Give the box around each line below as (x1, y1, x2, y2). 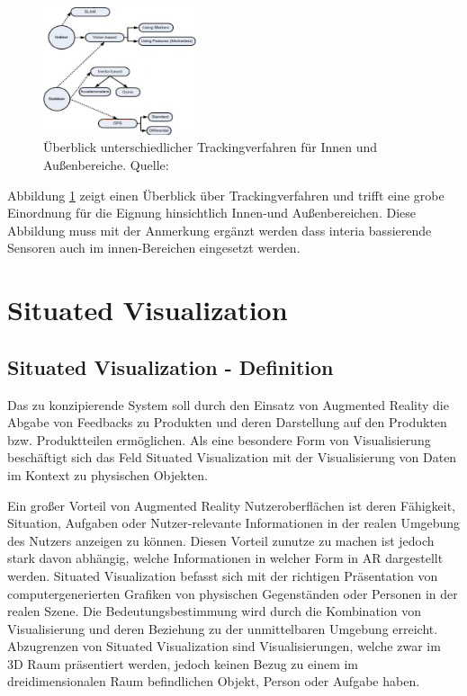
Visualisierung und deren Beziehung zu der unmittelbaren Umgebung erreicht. (7, 619, 438, 638)
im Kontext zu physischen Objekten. (7, 465, 208, 484)
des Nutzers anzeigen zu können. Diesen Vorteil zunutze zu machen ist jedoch (7, 531, 435, 549)
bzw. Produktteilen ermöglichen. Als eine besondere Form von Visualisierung (7, 430, 431, 449)
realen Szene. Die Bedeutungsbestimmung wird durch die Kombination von (7, 602, 421, 620)
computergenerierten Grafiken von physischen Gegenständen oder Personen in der (7, 584, 458, 602)
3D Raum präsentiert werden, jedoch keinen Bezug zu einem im (7, 654, 359, 673)
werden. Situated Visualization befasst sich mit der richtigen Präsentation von (7, 566, 438, 584)
